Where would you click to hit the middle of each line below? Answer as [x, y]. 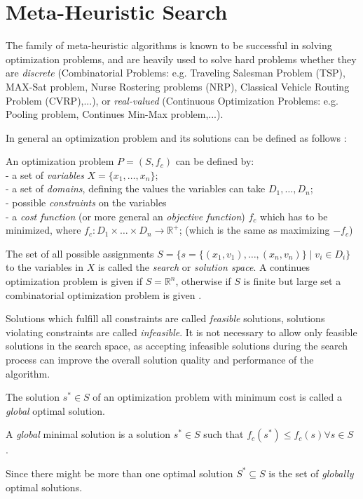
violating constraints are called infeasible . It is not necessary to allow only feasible [181, 332]
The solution [33, 397]
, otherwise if [203, 281]
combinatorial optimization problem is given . [104, 294]
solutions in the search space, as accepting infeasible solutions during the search [177, 346]
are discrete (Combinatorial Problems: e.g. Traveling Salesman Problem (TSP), [176, 73]
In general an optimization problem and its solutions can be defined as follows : [176, 137]
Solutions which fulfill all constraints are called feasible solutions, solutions [165, 318]
